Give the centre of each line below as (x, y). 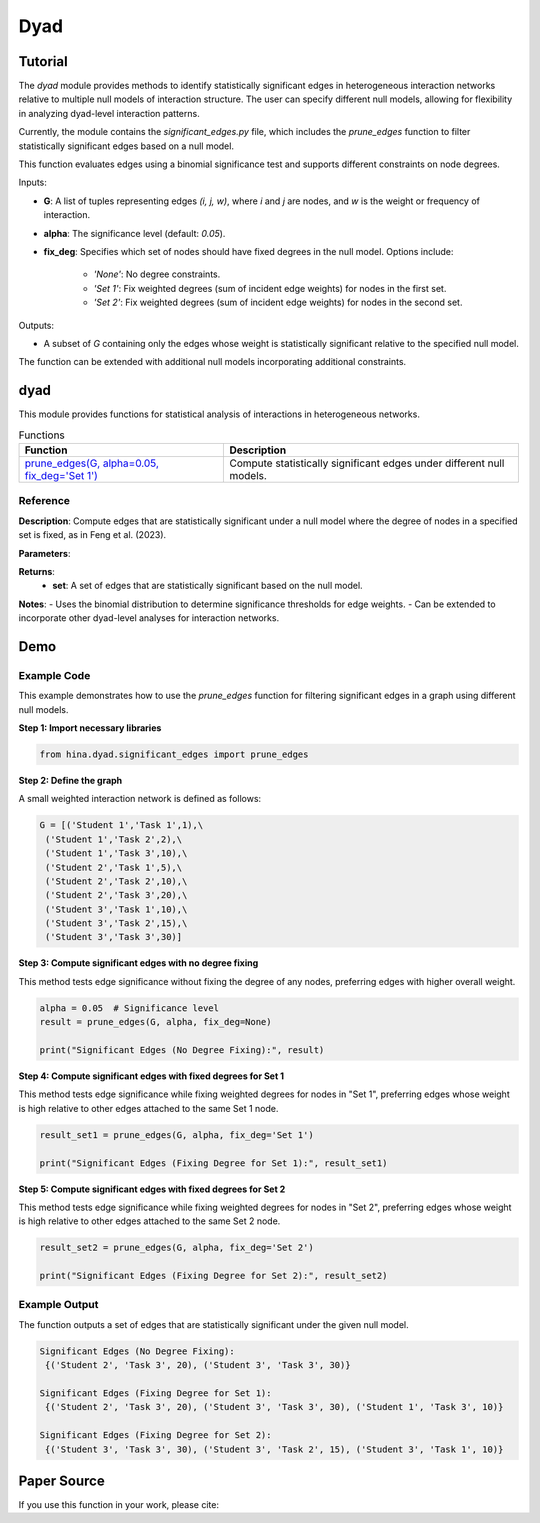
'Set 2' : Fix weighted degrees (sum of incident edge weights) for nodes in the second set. (278, 302)
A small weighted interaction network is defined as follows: (140, 799)
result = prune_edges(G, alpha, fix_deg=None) (155, 1022)
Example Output (58, 1305)
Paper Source (61, 1480)
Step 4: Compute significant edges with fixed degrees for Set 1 (151, 1076)
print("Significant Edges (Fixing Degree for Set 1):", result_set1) (213, 1163)
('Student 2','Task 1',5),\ (114, 867)
